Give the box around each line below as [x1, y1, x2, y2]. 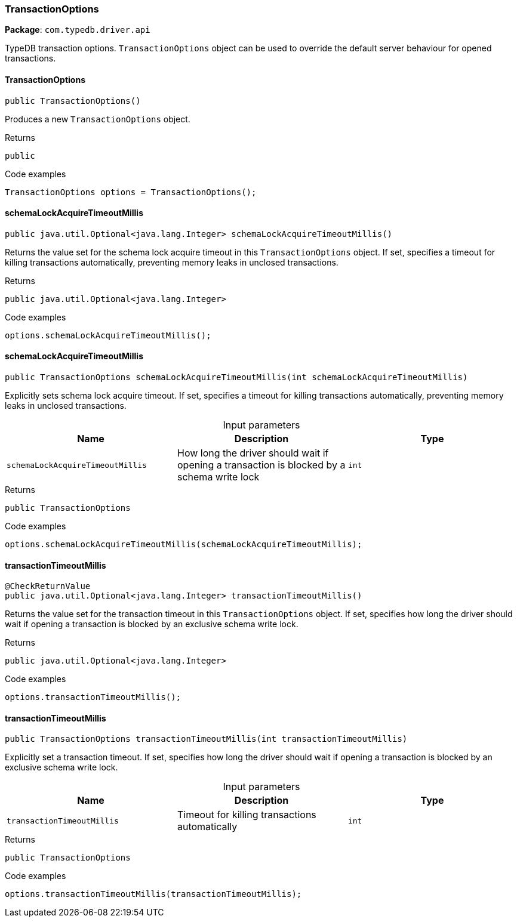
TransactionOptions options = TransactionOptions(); [5, 187, 257, 197]
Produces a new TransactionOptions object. [5, 113, 190, 124]
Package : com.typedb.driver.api [5, 24, 150, 35]
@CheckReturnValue [5, 581, 91, 591]
